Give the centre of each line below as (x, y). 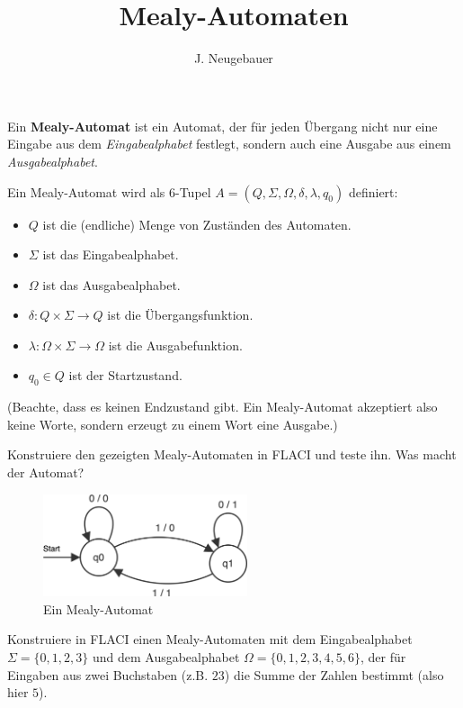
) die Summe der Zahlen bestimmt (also (334, 674)
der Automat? (46, 472)
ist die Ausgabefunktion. (175, 345)
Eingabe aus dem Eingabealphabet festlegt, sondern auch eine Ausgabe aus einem (229, 144)
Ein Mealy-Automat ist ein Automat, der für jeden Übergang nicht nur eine (223, 126)
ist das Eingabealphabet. (111, 254)
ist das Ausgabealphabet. (111, 284)
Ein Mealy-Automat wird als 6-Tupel (109, 191)
